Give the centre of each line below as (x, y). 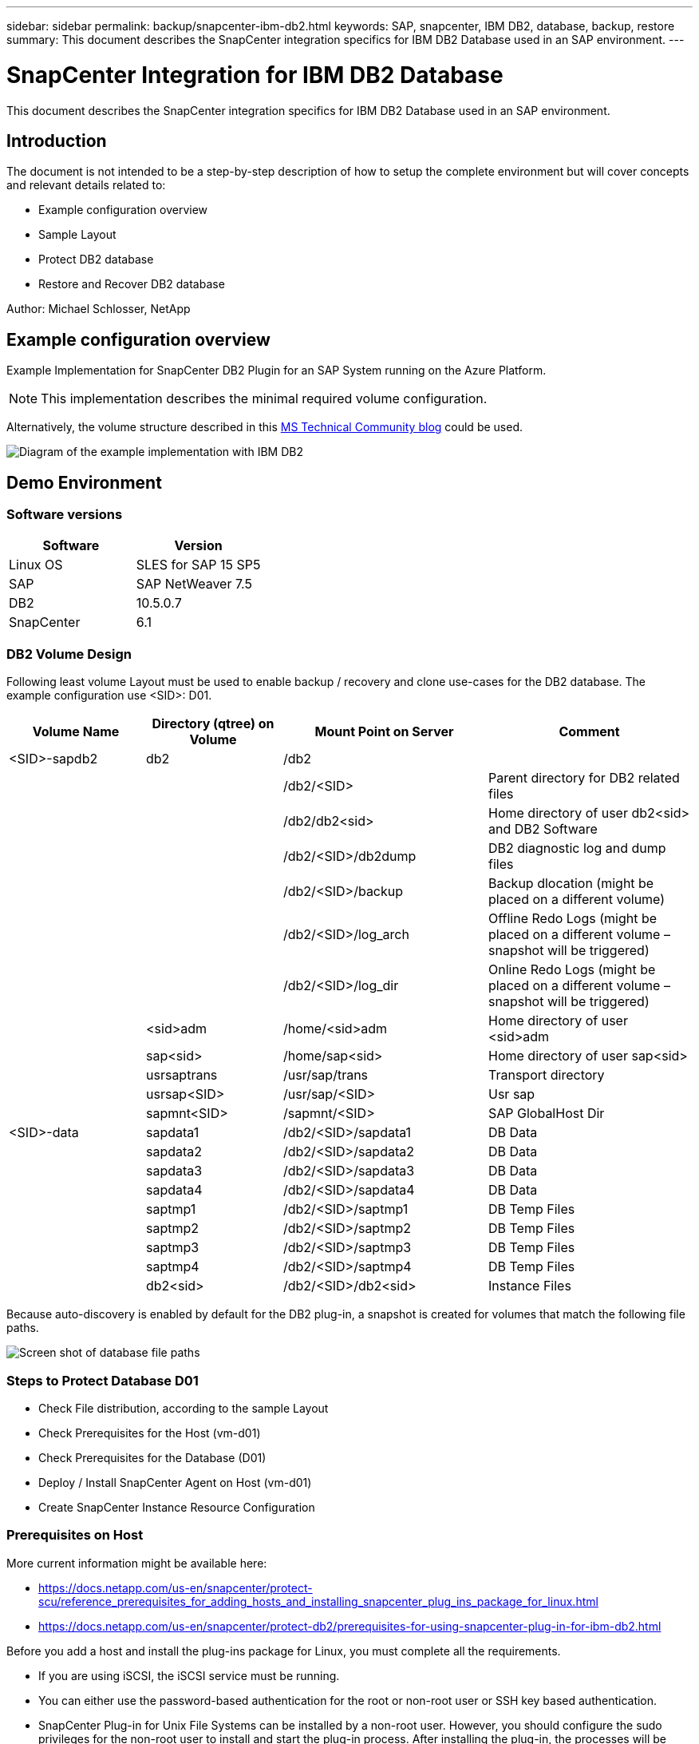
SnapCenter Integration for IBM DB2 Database (255, 75)
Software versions (65, 515)
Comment (589, 732)
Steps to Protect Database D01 (103, 1380)
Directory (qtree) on (213, 724)
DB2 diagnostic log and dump (577, 848)
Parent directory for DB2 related (584, 778)
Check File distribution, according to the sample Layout (184, 1408)
